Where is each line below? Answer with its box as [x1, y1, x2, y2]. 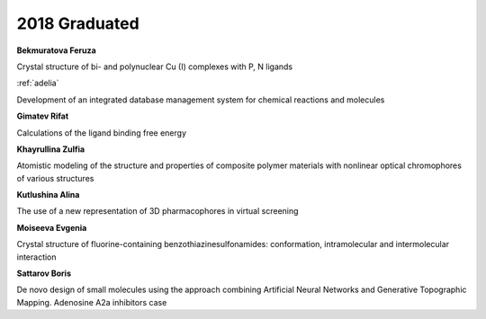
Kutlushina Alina [16, 190, 80, 200]
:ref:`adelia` [16, 77, 59, 89]
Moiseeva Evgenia [16, 222, 87, 233]
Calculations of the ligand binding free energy [16, 127, 187, 138]
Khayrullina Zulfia [16, 144, 85, 155]
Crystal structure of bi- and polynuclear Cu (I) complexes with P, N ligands [16, 61, 293, 72]
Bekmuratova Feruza [16, 45, 96, 56]
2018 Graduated [16, 13, 139, 33]
